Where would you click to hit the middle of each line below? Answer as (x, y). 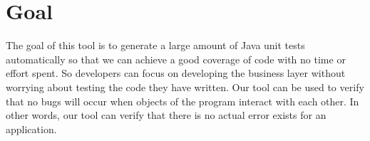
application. (31, 129)
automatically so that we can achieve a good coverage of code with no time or (176, 59)
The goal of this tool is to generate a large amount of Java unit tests (155, 45)
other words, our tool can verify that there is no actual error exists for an (166, 115)
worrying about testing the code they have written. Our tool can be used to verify (185, 87)
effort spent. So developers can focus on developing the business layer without (176, 73)
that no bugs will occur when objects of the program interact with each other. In (183, 101)
